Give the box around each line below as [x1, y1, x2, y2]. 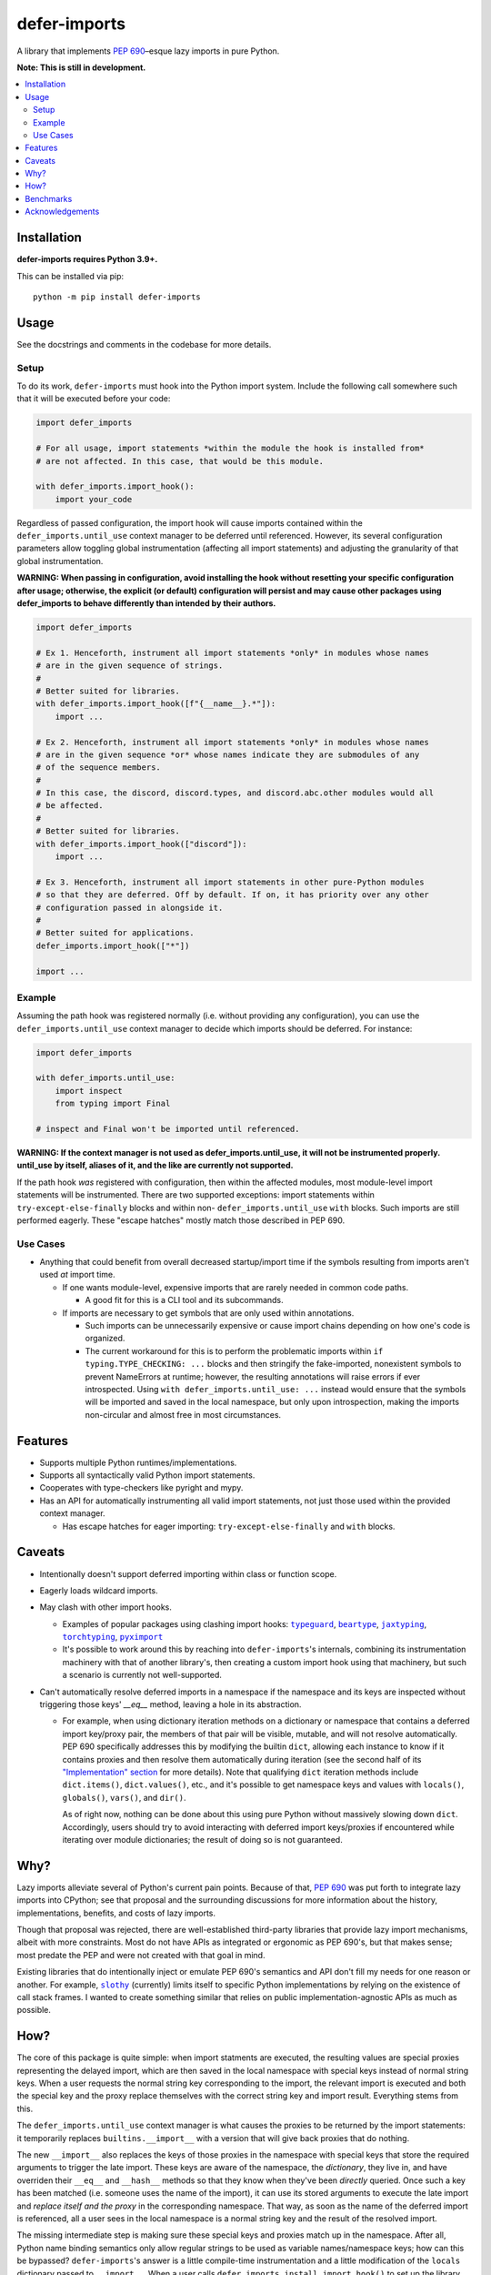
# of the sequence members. [35, 763, 161, 773]
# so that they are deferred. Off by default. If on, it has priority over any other [35, 890, 429, 900]
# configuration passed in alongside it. [35, 902, 224, 913]
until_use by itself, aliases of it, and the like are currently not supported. [16, 1160, 294, 1171]
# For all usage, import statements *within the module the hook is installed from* [35, 443, 425, 454]
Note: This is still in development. [16, 62, 146, 73]
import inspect [55, 1086, 123, 1096]
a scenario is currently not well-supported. [62, 1670, 223, 1681]
